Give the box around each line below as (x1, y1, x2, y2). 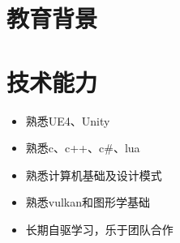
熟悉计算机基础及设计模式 (25, 166, 162, 183)
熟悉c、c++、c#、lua (25, 139, 140, 156)
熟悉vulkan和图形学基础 (25, 194, 151, 211)
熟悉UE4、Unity (25, 112, 110, 129)
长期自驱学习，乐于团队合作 (25, 220, 174, 237)
